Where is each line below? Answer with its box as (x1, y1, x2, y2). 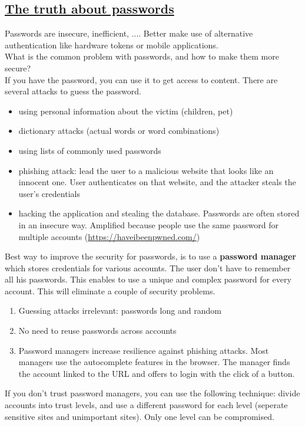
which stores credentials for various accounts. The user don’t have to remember (5, 261, 291, 274)
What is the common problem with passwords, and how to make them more (5, 50, 279, 63)
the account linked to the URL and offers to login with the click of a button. (18, 367, 295, 379)
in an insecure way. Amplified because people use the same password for (18, 218, 279, 231)
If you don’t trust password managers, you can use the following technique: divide (5, 387, 300, 399)
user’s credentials (18, 187, 80, 199)
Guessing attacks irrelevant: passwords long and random (18, 304, 221, 317)
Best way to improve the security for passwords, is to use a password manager (5, 250, 296, 262)
